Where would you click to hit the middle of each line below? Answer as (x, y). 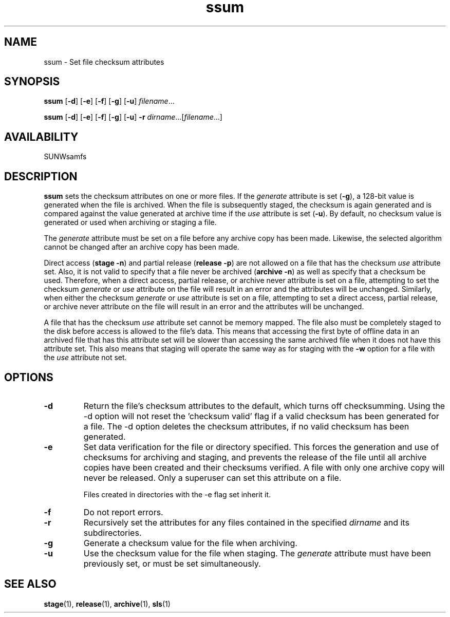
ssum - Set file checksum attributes (104, 62)
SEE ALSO (30, 584)
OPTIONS (29, 377)
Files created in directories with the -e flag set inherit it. (177, 494)
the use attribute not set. (85, 358)
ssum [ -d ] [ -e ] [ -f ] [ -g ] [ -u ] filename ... (109, 101)
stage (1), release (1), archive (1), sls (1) (107, 604)
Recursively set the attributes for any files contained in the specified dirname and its (246, 522)
